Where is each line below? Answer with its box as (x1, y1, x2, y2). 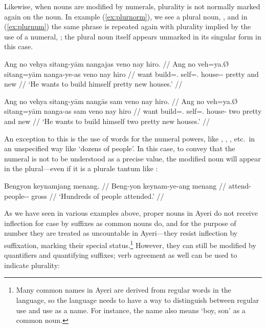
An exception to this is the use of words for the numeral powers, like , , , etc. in (4, 133, 255, 143)
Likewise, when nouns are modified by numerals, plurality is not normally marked (4, 1, 260, 11)
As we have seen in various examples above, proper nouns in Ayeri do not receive (4, 208, 258, 218)
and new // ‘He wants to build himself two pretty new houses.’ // (4, 115, 210, 126)
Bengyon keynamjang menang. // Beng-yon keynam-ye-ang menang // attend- (4, 180, 251, 191)
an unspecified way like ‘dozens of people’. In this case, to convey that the (4, 143, 235, 154)
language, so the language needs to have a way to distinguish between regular (16, 294, 259, 305)
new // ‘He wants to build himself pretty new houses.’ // (4, 78, 183, 89)
